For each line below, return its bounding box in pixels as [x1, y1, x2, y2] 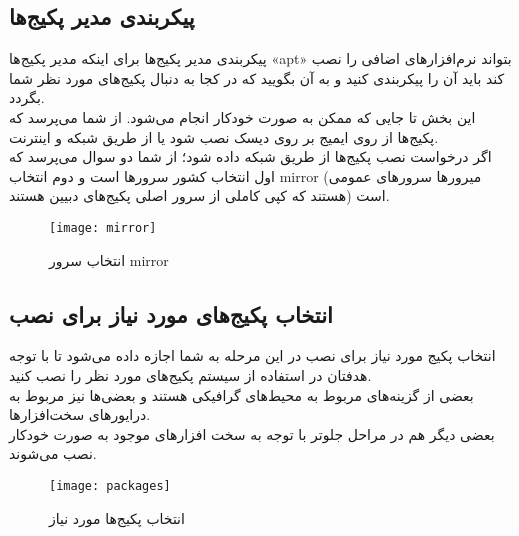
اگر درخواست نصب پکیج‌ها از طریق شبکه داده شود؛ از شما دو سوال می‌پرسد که [9, 146, 492, 167]
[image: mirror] [49, 220, 157, 235]
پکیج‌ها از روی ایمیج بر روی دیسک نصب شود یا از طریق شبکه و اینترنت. [9, 126, 439, 147]
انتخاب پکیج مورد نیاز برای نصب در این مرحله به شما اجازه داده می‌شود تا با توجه [9, 345, 496, 366]
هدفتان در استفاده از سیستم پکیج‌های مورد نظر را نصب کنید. [9, 365, 372, 385]
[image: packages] [49, 478, 171, 493]
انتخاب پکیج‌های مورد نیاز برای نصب [9, 298, 333, 329]
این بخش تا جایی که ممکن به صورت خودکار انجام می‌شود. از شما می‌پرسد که [9, 106, 476, 127]
